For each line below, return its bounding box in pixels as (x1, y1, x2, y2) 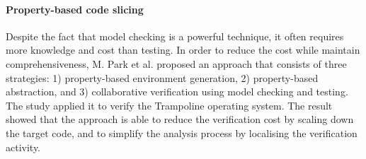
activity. (6, 139, 41, 154)
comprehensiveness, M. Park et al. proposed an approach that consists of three (6, 56, 347, 71)
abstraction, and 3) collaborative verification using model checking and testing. (6, 84, 348, 99)
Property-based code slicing (6, 1, 144, 16)
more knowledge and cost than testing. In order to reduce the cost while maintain (6, 42, 360, 57)
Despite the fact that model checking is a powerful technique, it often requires (6, 28, 344, 43)
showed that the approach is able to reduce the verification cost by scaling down (6, 112, 354, 126)
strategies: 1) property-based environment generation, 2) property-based (6, 70, 319, 85)
